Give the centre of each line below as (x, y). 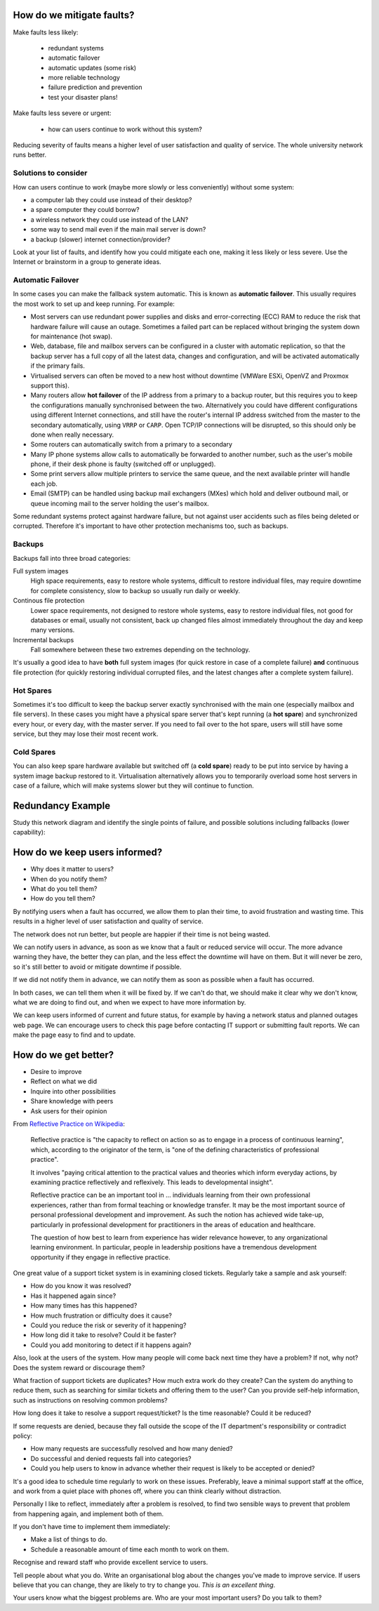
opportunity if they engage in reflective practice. (101, 1257)
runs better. (30, 155)
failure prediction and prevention (95, 87)
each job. (44, 484)
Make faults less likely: (46, 32)
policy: (23, 1436)
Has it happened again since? (73, 1296)
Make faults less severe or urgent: (62, 113)
